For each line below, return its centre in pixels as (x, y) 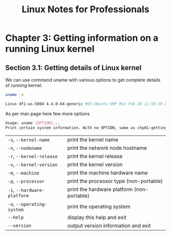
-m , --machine (24, 173)
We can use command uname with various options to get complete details (83, 80)
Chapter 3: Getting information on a (82, 38)
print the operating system (99, 206)
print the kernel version (95, 164)
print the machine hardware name (107, 173)
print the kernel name (93, 140)
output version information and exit (109, 225)
